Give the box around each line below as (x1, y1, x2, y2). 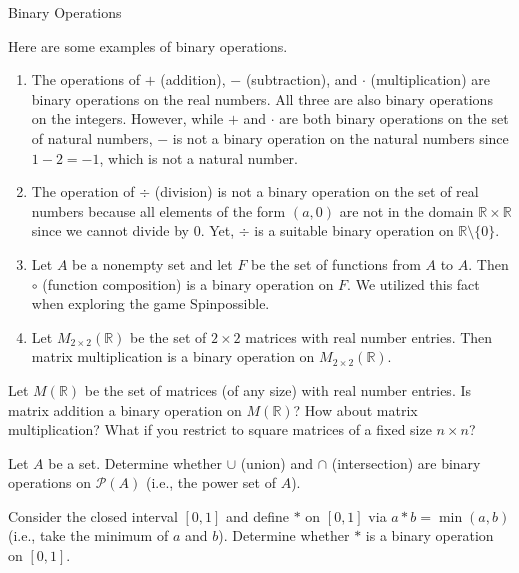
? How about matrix (293, 399, 418, 420)
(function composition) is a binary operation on (42, 273, 334, 294)
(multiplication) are (370, 69, 490, 90)
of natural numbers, (31, 127, 153, 148)
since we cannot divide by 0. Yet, (31, 220, 235, 241)
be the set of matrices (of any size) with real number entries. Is (84, 379, 472, 400)
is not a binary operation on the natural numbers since (172, 127, 509, 148)
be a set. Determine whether (48, 452, 223, 473)
